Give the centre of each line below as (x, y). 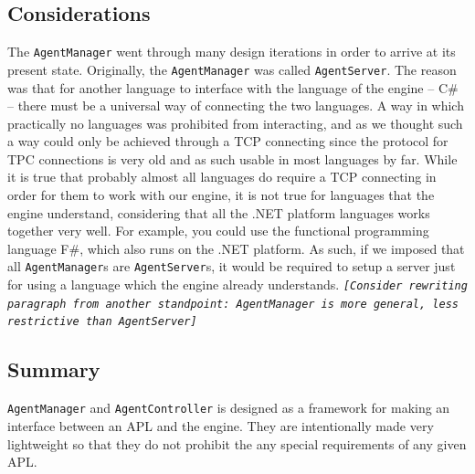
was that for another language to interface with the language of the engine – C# (233, 87)
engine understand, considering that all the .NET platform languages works (219, 212)
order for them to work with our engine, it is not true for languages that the (221, 195)
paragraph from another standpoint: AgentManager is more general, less (233, 304)
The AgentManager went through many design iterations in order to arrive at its (232, 52)
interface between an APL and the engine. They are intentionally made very (221, 425)
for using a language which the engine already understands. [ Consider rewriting (237, 284)
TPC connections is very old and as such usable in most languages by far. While (232, 158)
